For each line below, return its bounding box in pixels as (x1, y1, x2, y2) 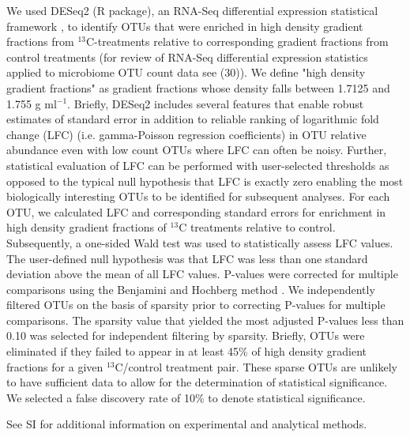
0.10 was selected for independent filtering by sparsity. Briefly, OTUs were (6, 327, 365, 344)
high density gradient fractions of (6, 219, 167, 235)
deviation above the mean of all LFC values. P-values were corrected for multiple (6, 266, 398, 282)
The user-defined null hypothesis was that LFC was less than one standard (6, 250, 368, 266)
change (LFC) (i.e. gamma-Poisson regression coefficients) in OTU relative (6, 126, 367, 142)
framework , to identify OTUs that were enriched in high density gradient (6, 17, 363, 34)
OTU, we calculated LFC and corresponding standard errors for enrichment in (6, 203, 386, 220)
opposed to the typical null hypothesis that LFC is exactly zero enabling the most (6, 172, 404, 189)
